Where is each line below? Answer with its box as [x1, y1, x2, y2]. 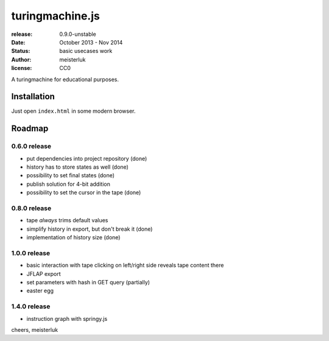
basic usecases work [59, 47, 113, 55]
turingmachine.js [11, 9, 100, 23]
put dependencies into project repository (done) [26, 155, 147, 162]
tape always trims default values [26, 217, 108, 224]
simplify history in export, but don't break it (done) [26, 225, 153, 233]
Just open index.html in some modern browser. [11, 107, 136, 115]
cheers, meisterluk [11, 326, 58, 333]
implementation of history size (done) [26, 234, 121, 241]
